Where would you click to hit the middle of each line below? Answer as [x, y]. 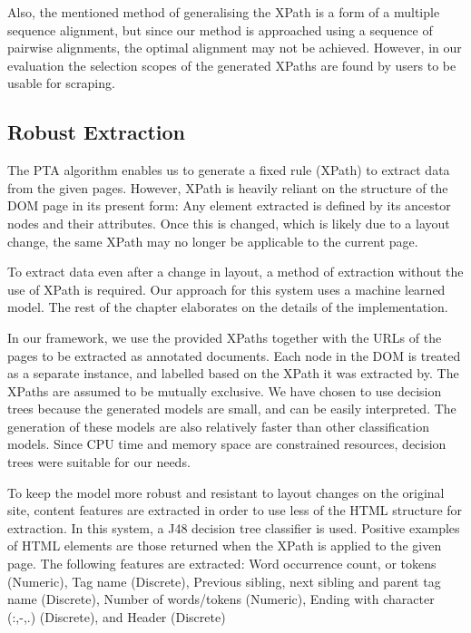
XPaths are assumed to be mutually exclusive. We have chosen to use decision [225, 390]
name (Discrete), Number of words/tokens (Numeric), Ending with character [221, 599]
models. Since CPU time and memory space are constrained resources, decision [227, 444]
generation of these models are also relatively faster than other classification [218, 426]
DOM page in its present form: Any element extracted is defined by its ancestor [229, 205]
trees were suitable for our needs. [99, 462]
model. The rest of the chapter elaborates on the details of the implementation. [228, 307]
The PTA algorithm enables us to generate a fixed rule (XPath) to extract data [229, 170]
